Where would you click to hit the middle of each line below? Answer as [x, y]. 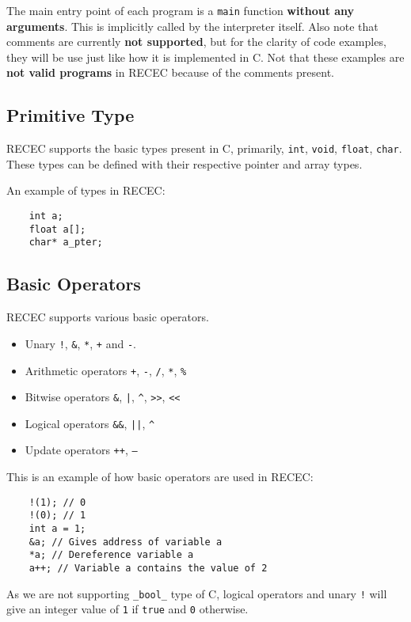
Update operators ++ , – [81, 450]
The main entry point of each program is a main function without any [181, 10]
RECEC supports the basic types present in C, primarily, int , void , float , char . [204, 148]
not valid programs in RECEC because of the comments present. [171, 72]
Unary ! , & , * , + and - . [80, 343]
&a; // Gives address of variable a [126, 542]
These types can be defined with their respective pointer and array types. [185, 163]
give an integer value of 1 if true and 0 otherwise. [127, 609]
